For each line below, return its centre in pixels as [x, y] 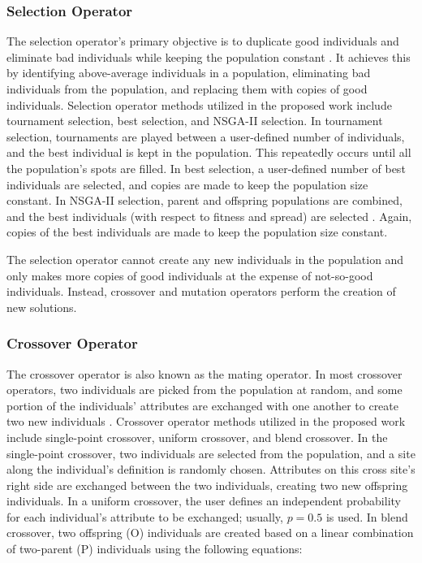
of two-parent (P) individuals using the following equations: [155, 549]
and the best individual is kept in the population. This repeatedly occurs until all [209, 152]
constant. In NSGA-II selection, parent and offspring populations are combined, [205, 200]
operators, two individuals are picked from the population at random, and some [205, 390]
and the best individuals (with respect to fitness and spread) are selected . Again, [209, 216]
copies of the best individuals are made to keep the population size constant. [197, 232]
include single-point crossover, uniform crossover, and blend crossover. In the [197, 437]
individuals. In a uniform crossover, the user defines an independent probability [204, 501]
